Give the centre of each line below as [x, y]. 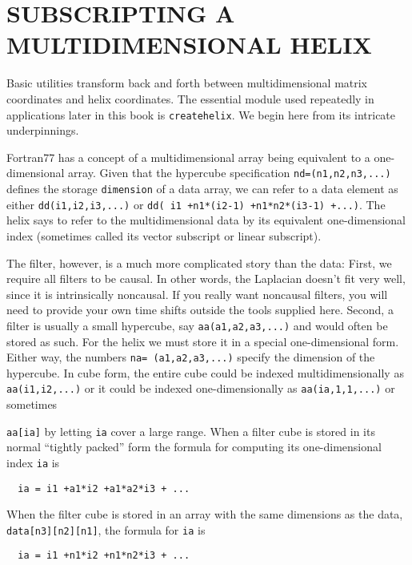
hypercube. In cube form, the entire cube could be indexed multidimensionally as [205, 372]
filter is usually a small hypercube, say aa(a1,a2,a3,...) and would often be [197, 325]
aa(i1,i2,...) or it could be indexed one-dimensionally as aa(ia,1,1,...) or [201, 388]
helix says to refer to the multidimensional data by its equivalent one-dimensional [206, 220]
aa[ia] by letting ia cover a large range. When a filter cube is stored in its [191, 431]
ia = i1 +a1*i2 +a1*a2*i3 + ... [104, 488]
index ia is [33, 462]
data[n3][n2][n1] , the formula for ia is [106, 529]
